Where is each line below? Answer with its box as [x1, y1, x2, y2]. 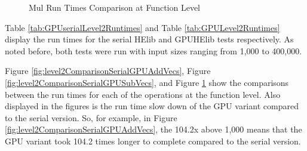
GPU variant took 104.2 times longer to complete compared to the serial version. [5, 134, 301, 147]
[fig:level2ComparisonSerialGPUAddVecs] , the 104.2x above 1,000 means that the [5, 123, 302, 135]
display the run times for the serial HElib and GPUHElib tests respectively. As [5, 33, 294, 45]
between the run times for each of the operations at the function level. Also [5, 88, 281, 100]
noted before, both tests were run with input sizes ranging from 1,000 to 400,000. [5, 44, 302, 57]
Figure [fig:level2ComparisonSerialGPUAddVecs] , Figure [5, 64, 211, 77]
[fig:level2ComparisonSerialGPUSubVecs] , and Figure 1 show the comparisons [5, 76, 289, 88]
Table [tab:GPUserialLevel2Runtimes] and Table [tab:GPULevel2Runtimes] [5, 21, 280, 33]
